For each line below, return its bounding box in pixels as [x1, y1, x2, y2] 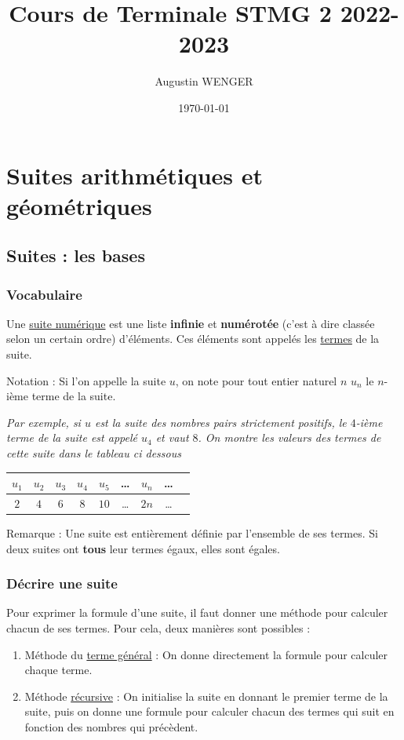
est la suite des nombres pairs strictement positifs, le [94, 414, 347, 430]
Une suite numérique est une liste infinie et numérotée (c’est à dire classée [6, 315, 375, 331]
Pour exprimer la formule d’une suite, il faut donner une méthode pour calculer [6, 604, 388, 621]
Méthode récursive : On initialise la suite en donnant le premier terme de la [24, 687, 388, 704]
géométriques [6, 189, 152, 221]
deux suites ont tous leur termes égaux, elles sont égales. [6, 540, 280, 556]
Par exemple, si [6, 414, 81, 430]
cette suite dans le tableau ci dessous [6, 445, 181, 461]
